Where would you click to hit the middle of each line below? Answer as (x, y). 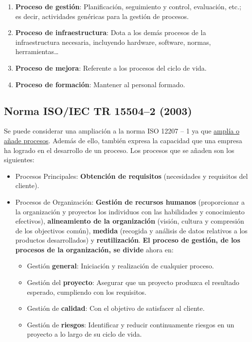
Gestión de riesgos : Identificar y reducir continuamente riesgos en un (131, 324)
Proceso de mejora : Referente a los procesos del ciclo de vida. (111, 67)
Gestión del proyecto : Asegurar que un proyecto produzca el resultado (133, 282)
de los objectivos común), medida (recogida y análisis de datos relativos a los (131, 230)
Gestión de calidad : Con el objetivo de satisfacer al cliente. (116, 308)
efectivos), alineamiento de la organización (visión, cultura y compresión (130, 221)
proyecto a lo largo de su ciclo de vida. (84, 334)
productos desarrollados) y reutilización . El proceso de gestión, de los (128, 240)
